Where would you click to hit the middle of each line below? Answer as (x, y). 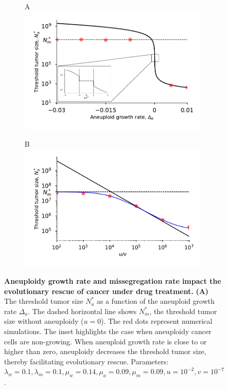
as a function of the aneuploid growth (156, 301)
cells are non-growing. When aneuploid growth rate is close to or (106, 341)
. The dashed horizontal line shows (82, 311)
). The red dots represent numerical (157, 321)
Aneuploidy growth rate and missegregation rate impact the (113, 281)
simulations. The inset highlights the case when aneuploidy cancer (108, 331)
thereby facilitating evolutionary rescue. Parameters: (86, 361)
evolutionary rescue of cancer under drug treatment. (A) (106, 291)
